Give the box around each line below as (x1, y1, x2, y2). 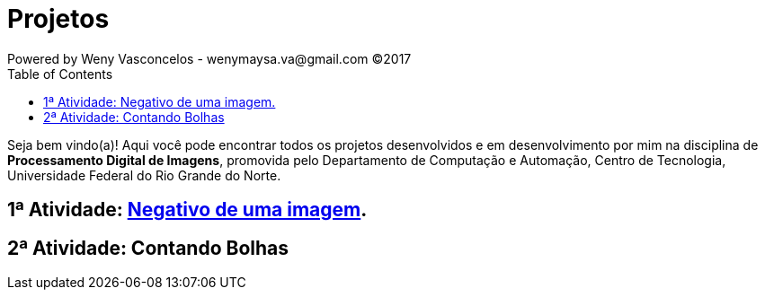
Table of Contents (7, 66, 113, 82)
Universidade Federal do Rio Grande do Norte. (7, 167, 281, 183)
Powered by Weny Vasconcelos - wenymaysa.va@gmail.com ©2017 (7, 50, 412, 66)
